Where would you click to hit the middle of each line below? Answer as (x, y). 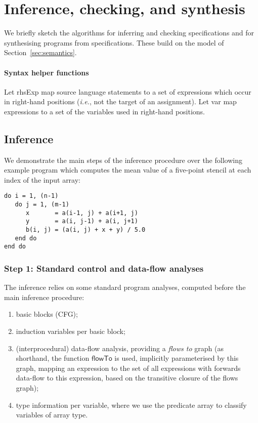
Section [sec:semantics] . (40, 52)
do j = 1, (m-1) (42, 205)
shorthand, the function (53, 358)
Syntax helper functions (47, 72)
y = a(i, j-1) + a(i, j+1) (82, 221)
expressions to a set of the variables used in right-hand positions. (105, 111)
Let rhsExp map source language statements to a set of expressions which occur (128, 91)
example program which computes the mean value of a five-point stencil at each (128, 170)
